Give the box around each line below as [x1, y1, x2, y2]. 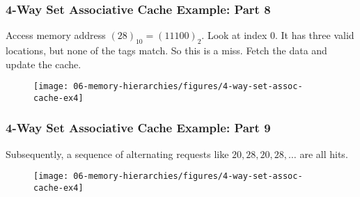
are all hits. [299, 146, 348, 161]
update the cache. [6, 56, 81, 71]
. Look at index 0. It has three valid [201, 28, 354, 42]
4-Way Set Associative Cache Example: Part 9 [6, 119, 271, 136]
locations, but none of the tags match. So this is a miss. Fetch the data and [6, 43, 327, 58]
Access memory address [6, 28, 106, 42]
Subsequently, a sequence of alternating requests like [6, 146, 229, 161]
